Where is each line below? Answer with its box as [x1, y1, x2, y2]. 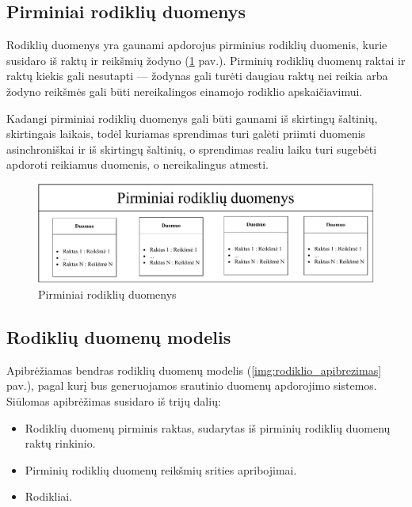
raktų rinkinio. [25, 435, 96, 452]
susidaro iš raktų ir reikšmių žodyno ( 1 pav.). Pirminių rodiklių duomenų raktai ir [6, 51, 406, 68]
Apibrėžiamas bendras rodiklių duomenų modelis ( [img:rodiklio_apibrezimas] [6, 361, 382, 378]
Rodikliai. [25, 488, 73, 505]
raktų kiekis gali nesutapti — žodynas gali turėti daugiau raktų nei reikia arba [6, 67, 388, 84]
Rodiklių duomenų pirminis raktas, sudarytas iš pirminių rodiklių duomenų [25, 419, 391, 436]
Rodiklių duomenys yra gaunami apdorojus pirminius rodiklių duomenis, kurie [6, 36, 387, 53]
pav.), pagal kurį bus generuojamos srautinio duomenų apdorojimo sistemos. [6, 377, 377, 394]
